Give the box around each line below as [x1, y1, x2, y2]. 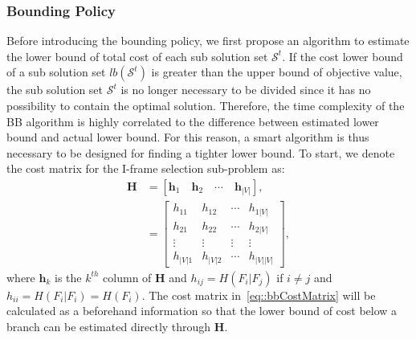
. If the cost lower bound [282, 47, 403, 64]
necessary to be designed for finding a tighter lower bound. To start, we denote [6, 144, 395, 161]
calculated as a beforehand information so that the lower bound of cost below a [6, 302, 398, 319]
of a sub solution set [6, 63, 106, 80]
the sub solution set [6, 81, 104, 98]
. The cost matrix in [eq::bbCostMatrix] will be [141, 286, 376, 303]
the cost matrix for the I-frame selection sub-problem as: [6, 160, 285, 177]
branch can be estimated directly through [6, 317, 211, 334]
